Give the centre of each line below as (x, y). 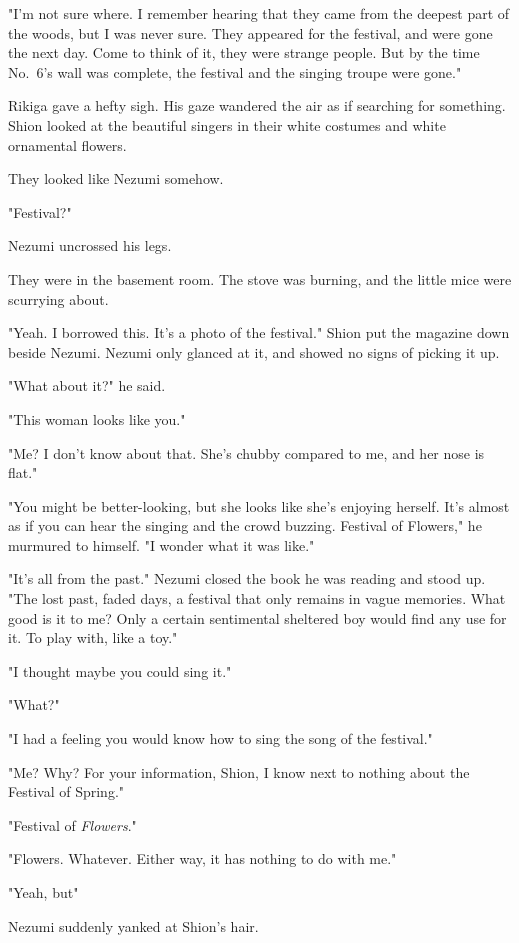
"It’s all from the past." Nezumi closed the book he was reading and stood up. (247, 578)
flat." (23, 472)
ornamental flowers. (67, 144)
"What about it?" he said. (87, 385)
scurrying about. (58, 298)
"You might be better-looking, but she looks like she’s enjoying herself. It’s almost (259, 505)
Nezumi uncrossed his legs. (90, 245)
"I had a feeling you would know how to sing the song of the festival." (220, 738)
